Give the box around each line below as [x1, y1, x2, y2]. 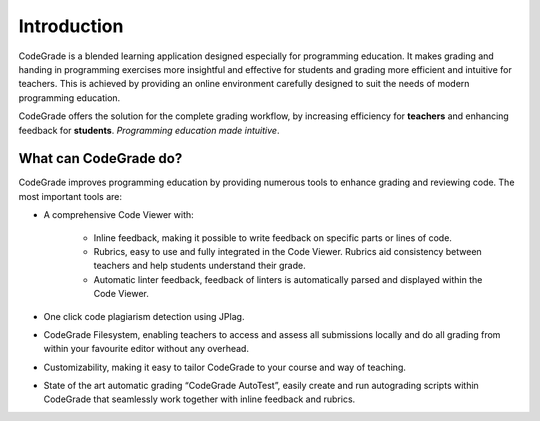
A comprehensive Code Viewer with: [43, 209, 194, 221]
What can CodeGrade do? [18, 150, 183, 167]
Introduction [18, 15, 124, 37]
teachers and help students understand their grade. [93, 260, 306, 272]
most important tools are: [18, 190, 123, 202]
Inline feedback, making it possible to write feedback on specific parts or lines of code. [93, 231, 452, 244]
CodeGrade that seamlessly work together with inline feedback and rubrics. [43, 393, 356, 405]
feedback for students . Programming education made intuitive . [18, 124, 280, 136]
